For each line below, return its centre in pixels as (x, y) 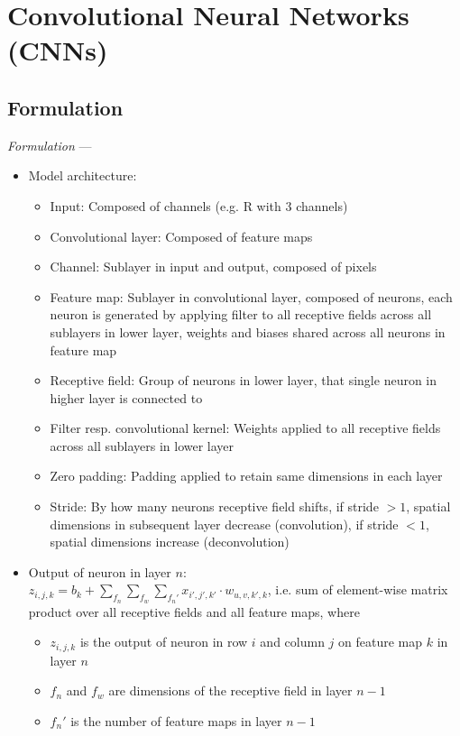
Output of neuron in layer (100, 571)
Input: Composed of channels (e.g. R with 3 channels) (199, 205)
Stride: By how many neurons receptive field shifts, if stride (214, 506)
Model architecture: (83, 175)
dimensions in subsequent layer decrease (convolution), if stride (224, 524)
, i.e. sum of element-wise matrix (358, 589)
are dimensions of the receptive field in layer (230, 690)
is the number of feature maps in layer (176, 720)
